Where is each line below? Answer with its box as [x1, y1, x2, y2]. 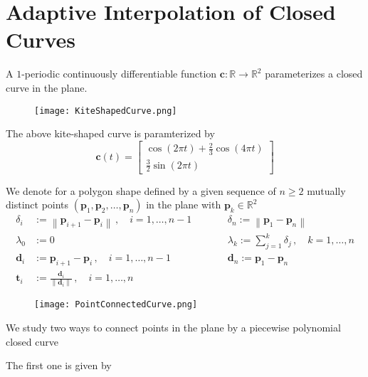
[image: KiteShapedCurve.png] [34, 105, 177, 116]
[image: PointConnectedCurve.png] [34, 299, 198, 310]
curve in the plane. [6, 80, 88, 95]
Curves [6, 25, 76, 54]
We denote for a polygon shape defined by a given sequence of [6, 183, 276, 198]
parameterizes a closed [265, 66, 363, 81]
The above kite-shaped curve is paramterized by [6, 126, 215, 141]
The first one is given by [6, 358, 112, 373]
